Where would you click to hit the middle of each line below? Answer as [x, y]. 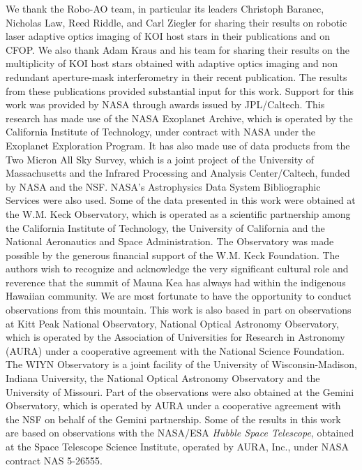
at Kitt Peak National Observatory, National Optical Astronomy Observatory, [172, 323]
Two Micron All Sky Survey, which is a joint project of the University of [160, 159]
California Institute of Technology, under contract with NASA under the [161, 132]
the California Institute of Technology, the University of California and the [165, 227]
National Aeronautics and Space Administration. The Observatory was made [170, 241]
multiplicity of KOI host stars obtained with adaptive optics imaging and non [172, 63]
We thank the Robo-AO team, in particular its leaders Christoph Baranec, [165, 8]
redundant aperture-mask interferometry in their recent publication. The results [176, 76]
